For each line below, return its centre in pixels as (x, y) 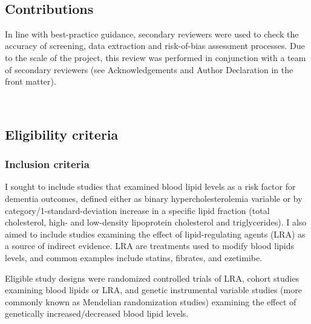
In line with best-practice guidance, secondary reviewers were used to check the (152, 34)
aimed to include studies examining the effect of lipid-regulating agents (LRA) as (155, 234)
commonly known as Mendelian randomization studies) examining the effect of (151, 301)
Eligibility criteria (62, 134)
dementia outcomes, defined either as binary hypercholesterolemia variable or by (154, 198)
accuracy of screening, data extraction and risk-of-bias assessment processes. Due (155, 46)
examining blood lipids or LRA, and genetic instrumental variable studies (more (153, 290)
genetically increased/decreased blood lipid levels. (97, 313)
